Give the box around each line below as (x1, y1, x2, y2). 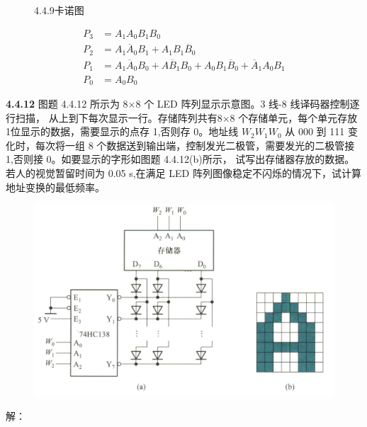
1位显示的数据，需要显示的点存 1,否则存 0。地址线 (6, 124, 239, 139)
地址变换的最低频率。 (6, 179, 105, 194)
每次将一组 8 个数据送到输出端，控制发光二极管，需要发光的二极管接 (35, 137, 355, 152)
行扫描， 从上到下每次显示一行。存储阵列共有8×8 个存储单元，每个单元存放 (6, 110, 358, 125)
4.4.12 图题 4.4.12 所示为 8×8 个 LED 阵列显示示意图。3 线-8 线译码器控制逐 (6, 96, 360, 110)
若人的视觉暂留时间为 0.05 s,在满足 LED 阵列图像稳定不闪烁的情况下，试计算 (6, 165, 361, 180)
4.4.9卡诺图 (34, 3, 84, 17)
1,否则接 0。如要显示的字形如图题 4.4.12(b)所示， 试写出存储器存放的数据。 (6, 152, 355, 166)
